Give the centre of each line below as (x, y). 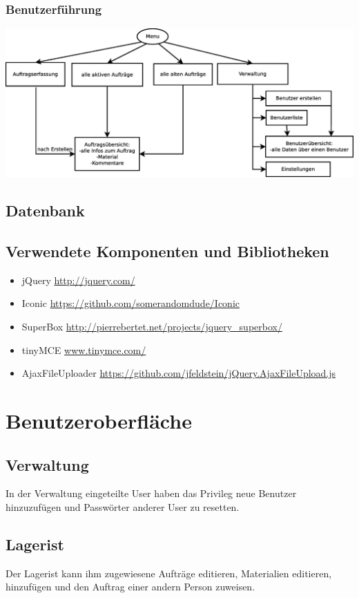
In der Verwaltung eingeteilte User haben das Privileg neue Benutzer (151, 493)
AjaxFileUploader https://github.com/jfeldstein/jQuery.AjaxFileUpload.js (179, 373)
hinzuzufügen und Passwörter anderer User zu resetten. (123, 507)
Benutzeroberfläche (99, 421)
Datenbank (45, 211)
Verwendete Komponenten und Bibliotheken (167, 251)
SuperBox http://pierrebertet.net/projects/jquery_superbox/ (152, 327)
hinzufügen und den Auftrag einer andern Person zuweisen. (130, 587)
